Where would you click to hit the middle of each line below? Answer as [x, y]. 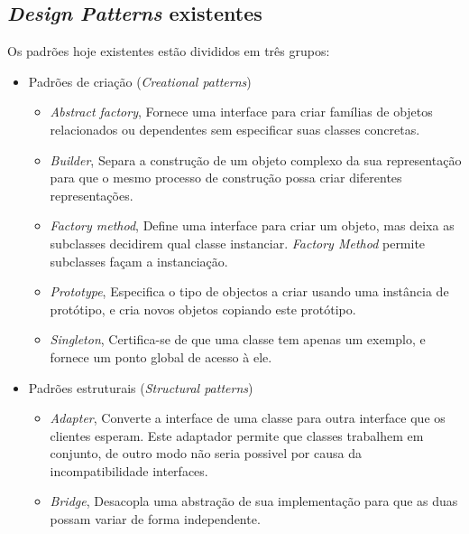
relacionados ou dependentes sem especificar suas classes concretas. [235, 129]
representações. [92, 195]
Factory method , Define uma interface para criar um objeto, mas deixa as [252, 225]
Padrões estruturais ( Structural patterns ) [141, 387]
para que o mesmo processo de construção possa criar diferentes [226, 178]
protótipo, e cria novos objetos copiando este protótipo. [203, 309]
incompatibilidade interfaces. [129, 470]
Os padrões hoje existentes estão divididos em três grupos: [169, 51]
